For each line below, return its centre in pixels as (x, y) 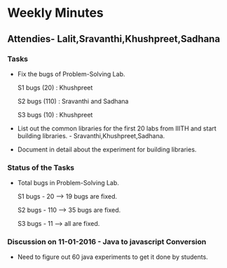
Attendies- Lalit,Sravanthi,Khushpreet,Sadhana (114, 39)
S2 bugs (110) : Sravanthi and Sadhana (73, 101)
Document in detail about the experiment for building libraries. (107, 149)
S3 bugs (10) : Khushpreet (55, 114)
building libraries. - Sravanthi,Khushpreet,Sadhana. (91, 135)
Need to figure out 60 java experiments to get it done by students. (112, 257)
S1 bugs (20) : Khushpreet (55, 87)
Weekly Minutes (55, 13)
